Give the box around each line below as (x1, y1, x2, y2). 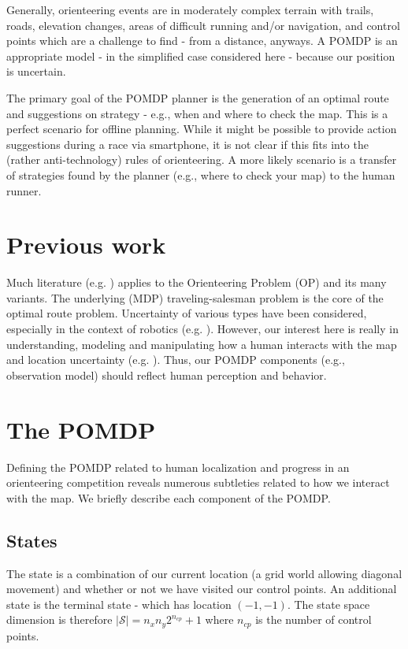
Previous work (6, 228, 166, 261)
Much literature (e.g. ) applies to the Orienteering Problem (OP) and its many (6, 274, 387, 291)
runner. (6, 182, 42, 198)
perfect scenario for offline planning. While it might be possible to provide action (6, 121, 397, 137)
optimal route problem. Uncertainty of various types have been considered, (6, 305, 367, 321)
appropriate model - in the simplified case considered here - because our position (6, 47, 395, 64)
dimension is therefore (6, 611, 113, 628)
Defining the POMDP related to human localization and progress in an (6, 458, 350, 475)
